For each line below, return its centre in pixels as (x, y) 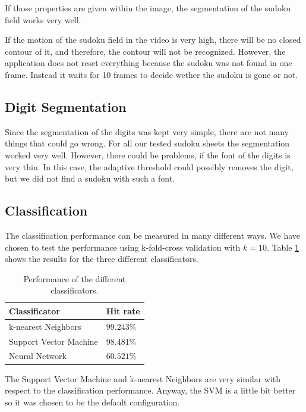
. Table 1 (283, 247)
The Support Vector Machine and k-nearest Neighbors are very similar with (143, 378)
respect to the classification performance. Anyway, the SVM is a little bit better (150, 390)
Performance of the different (75, 278)
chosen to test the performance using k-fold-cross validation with (123, 247)
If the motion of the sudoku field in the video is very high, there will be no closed (153, 40)
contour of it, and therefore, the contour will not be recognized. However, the (145, 51)
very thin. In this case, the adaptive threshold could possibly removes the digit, (149, 166)
